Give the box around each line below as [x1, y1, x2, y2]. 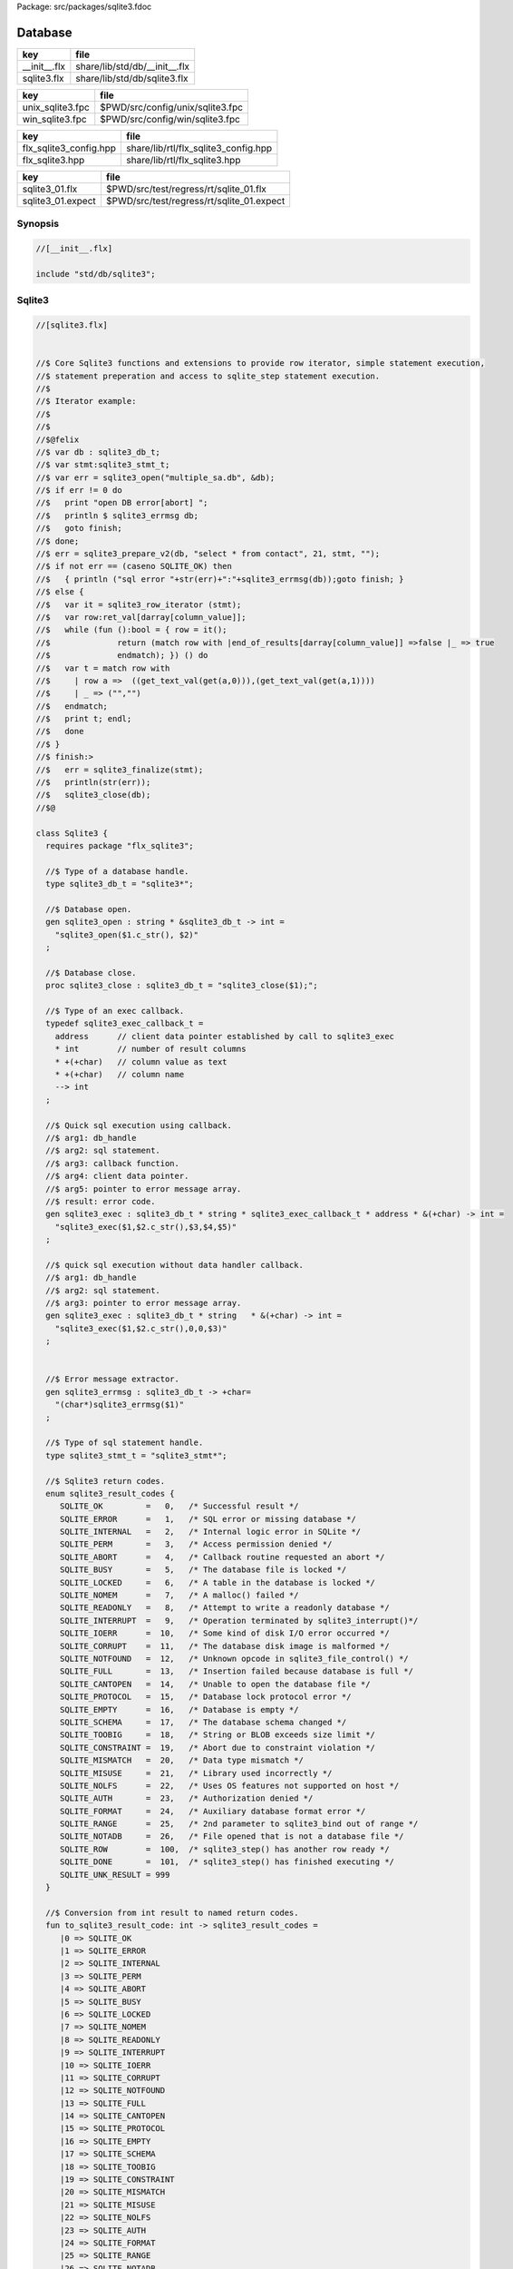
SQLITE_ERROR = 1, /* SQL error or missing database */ [59, 1514, 357, 1524]
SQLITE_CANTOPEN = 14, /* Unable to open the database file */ [59, 1679, 371, 1689]
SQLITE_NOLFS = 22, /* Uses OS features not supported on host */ [59, 1780, 400, 1791]
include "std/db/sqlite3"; [35, 269, 156, 279]
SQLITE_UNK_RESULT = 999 [59, 1870, 170, 1880]
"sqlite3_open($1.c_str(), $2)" [54, 929, 199, 939]
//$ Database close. [45, 968, 137, 977]
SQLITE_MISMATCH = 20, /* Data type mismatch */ [59, 1755, 304, 1765]
